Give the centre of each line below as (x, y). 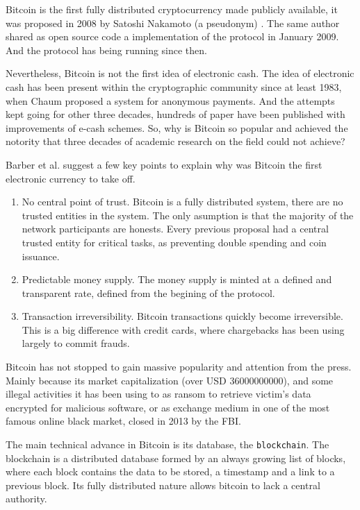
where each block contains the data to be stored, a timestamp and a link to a (170, 471)
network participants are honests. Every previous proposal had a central (175, 229)
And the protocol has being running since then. (106, 50)
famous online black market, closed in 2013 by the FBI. (123, 421)
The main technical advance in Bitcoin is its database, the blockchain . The (167, 444)
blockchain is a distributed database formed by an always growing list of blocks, (176, 458)
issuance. (41, 256)
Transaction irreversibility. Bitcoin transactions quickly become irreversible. (182, 316)
